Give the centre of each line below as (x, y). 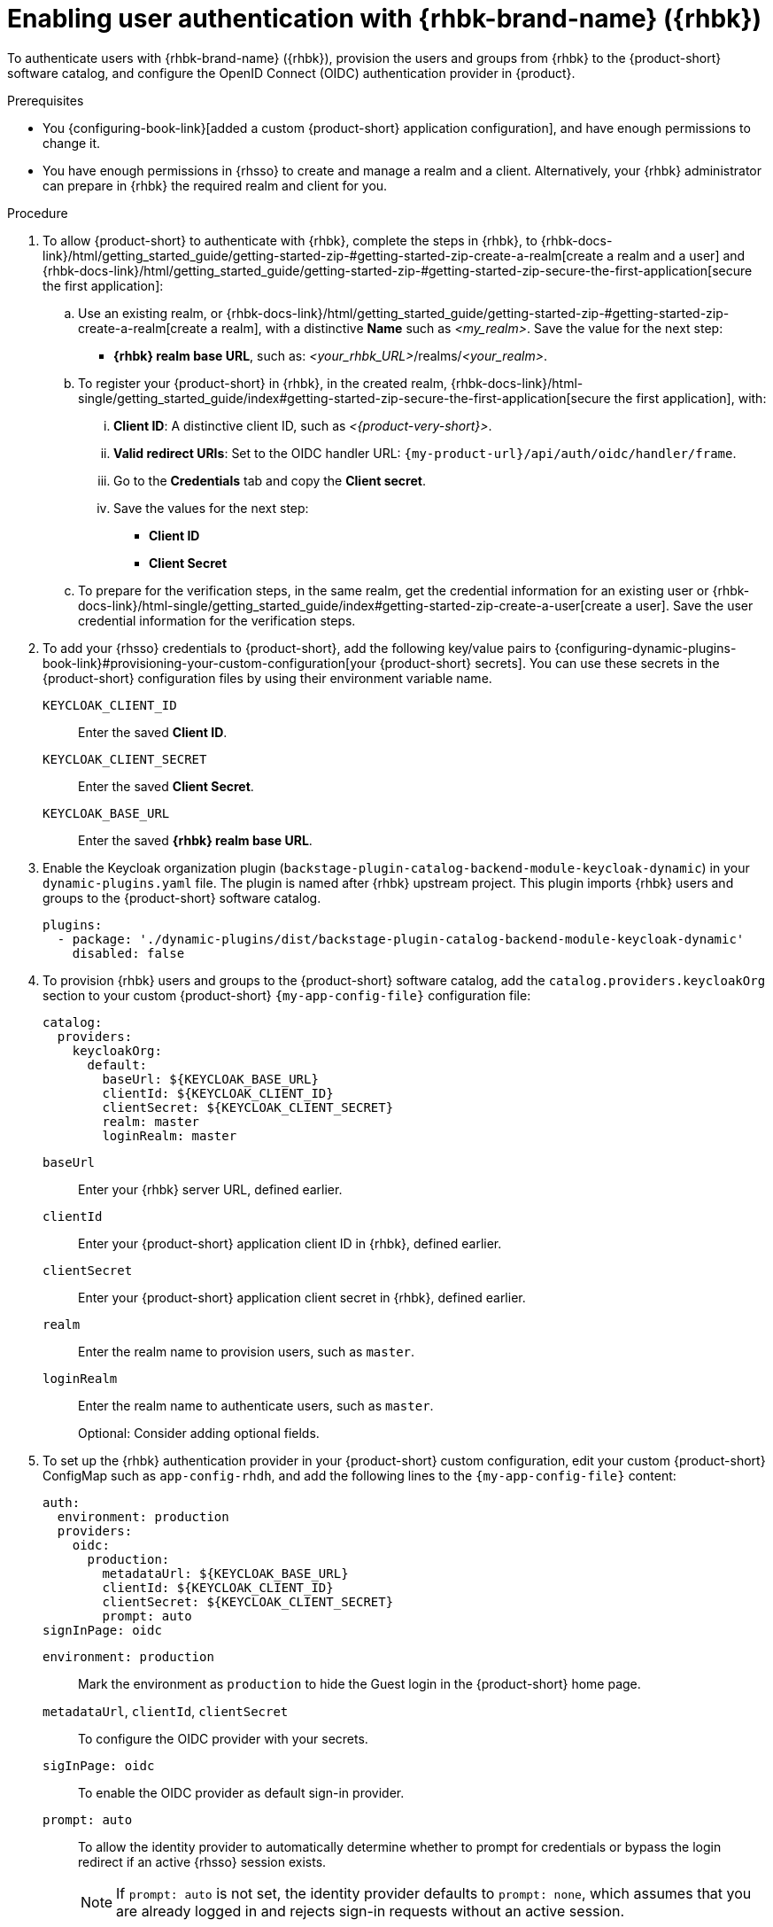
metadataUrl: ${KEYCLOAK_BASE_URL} (225, 1573)
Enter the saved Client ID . (153, 732)
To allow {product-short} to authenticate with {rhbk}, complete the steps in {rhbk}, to (290, 240)
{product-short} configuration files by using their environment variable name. (267, 678)
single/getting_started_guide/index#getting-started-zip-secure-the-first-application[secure (344, 398)
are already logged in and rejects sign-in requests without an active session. (371, 1911)
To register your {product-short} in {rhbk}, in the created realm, (263, 383)
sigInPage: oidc (99, 1765)
